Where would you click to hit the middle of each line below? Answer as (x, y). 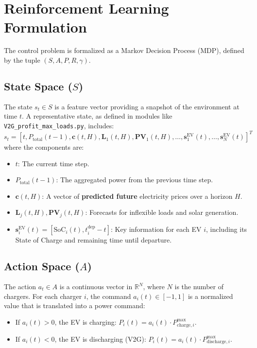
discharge (216, 342)
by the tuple (22, 60)
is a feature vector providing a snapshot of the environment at (147, 106)
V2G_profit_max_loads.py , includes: (59, 125)
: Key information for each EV (156, 229)
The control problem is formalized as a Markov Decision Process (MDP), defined (124, 50)
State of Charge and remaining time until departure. (94, 240)
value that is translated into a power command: (75, 305)
